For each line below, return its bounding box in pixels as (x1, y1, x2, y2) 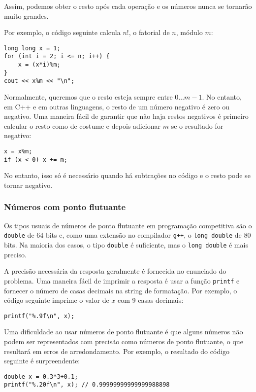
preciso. (4, 249, 27, 259)
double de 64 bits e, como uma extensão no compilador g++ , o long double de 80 (4, 230, 251, 240)
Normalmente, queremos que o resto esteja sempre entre (4, 92, 173, 102)
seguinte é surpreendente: (4, 356, 80, 366)
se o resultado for (171, 120, 224, 131)
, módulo (176, 27, 203, 37)
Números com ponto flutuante (4, 201, 126, 213)
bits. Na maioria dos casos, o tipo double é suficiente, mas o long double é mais (4, 240, 248, 249)
